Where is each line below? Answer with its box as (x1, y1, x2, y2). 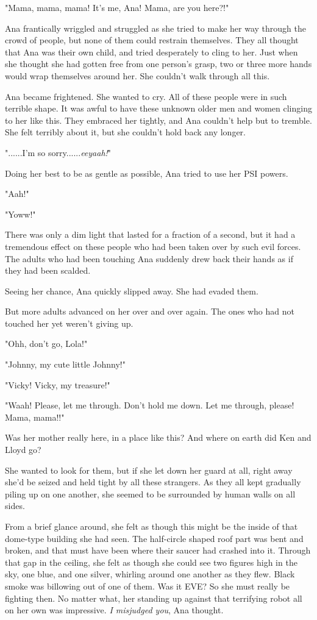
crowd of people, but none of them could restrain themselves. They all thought (5, 34, 299, 46)
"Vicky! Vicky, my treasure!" (5, 378, 110, 391)
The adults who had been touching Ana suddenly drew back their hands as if (5, 252, 293, 265)
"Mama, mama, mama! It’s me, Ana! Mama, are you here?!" (5, 1, 229, 13)
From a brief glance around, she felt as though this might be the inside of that (5, 520, 298, 532)
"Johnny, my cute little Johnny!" (5, 358, 126, 371)
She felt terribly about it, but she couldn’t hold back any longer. (5, 126, 246, 138)
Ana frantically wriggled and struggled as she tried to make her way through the (5, 21, 306, 34)
